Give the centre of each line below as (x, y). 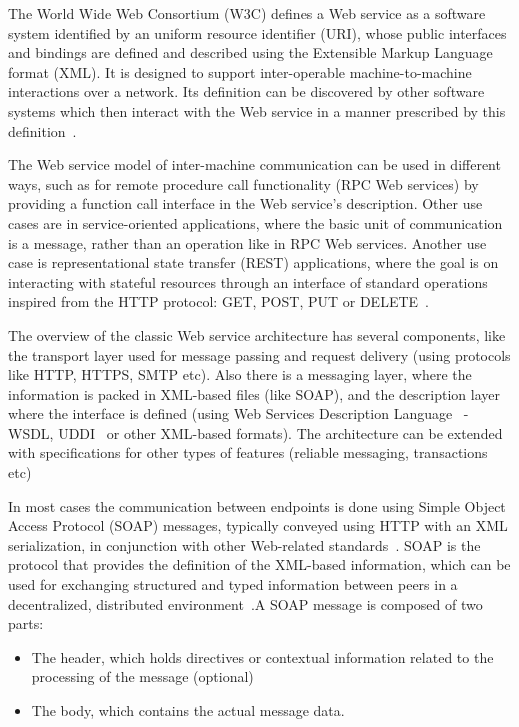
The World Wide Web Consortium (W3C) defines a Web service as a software (247, 13)
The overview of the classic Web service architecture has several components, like (257, 334)
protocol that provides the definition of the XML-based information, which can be (259, 564)
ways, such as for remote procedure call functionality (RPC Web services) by (243, 183)
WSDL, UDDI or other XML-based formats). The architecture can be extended (255, 432)
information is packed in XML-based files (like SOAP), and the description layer (254, 393)
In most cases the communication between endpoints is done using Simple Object (257, 505)
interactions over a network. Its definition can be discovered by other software (246, 91)
